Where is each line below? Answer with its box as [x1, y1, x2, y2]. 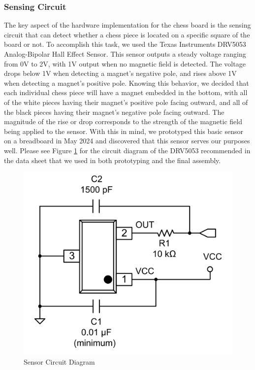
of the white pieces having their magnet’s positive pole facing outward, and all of [4, 97, 248, 107]
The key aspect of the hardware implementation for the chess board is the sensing [4, 20, 251, 30]
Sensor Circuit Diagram [24, 356, 95, 367]
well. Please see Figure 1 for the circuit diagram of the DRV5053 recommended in [4, 145, 251, 155]
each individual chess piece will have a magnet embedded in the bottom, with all [4, 87, 248, 98]
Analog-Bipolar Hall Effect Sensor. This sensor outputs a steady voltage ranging [4, 49, 246, 59]
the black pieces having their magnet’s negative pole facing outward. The [4, 106, 224, 117]
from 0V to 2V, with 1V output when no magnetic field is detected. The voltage [4, 58, 246, 68]
